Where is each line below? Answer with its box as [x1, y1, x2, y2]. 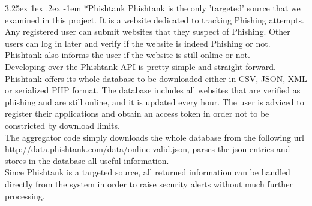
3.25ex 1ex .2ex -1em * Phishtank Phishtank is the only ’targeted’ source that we [5, 2, 301, 14]
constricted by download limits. [5, 119, 120, 131]
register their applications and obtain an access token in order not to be [5, 107, 269, 120]
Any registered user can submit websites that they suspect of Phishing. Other [5, 25, 290, 38]
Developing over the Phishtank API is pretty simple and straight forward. [5, 60, 276, 72]
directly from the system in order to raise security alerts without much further [5, 177, 293, 190]
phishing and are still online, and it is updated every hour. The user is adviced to [5, 95, 304, 108]
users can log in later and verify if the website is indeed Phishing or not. [5, 37, 271, 49]
